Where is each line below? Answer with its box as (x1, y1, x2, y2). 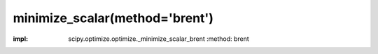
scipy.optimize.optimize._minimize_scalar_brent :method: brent (68, 35, 250, 43)
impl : (13, 35, 28, 43)
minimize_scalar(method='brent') (13, 10, 213, 26)
